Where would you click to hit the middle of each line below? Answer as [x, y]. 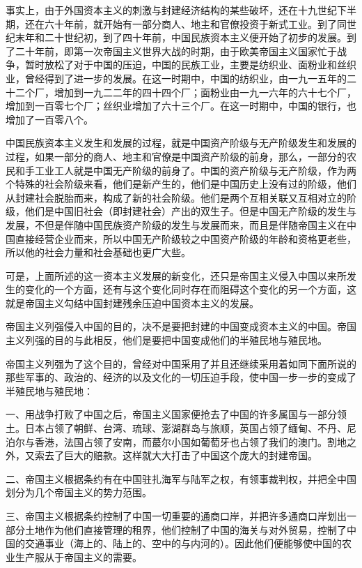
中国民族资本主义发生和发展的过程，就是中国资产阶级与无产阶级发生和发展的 [181, 143]
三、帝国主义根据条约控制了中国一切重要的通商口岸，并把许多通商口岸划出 [176, 516]
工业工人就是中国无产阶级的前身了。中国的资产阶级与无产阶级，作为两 [195, 170]
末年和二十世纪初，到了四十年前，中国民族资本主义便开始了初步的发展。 [181, 37]
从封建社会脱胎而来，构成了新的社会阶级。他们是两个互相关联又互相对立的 [176, 197]
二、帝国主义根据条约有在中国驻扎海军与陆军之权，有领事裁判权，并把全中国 [181, 478]
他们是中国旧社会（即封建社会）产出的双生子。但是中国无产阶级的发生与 [190, 211]
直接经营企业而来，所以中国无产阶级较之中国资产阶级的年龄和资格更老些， [186, 238]
